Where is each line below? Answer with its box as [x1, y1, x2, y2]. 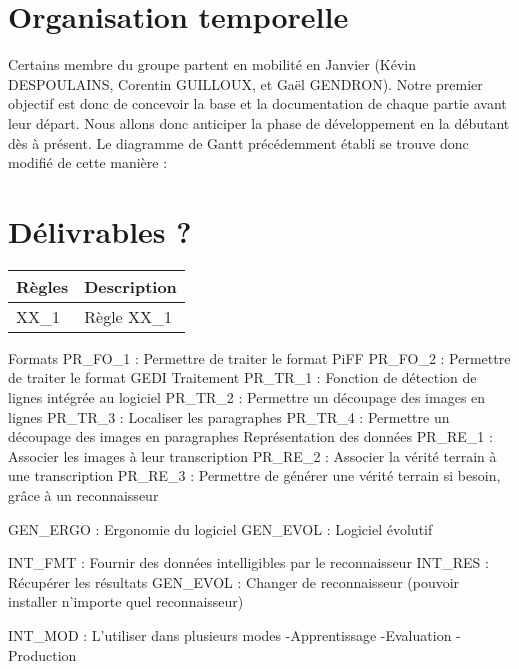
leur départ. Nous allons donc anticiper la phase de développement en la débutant [8, 112, 510, 133]
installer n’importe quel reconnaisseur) [8, 591, 244, 612]
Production [8, 644, 77, 665]
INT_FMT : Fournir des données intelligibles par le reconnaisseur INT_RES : [8, 552, 489, 573]
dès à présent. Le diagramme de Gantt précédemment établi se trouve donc [8, 132, 469, 153]
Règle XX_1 [84, 304, 173, 328]
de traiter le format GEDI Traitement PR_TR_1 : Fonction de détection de [8, 367, 477, 388]
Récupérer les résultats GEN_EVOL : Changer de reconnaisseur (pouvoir [8, 571, 460, 592]
